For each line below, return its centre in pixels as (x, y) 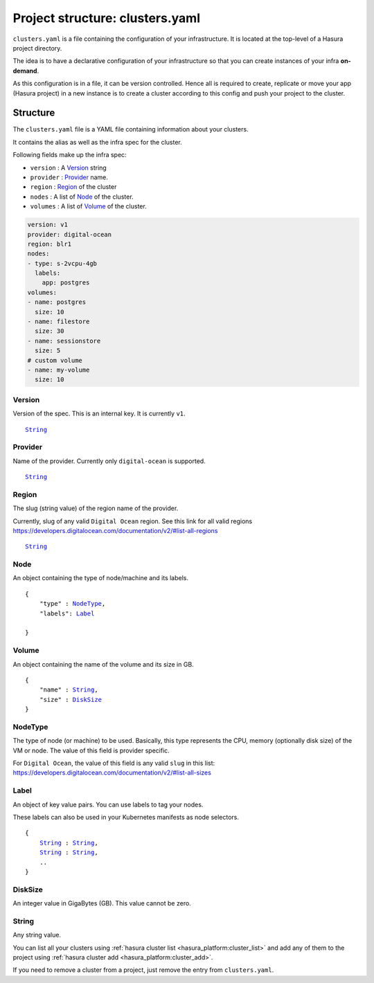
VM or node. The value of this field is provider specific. (91, 750)
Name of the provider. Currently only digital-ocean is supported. (109, 461)
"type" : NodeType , (72, 604)
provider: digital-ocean (70, 234)
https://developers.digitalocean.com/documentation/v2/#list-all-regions (115, 530)
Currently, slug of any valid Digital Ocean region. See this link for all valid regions (133, 521)
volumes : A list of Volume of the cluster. (88, 206)
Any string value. (37, 935)
